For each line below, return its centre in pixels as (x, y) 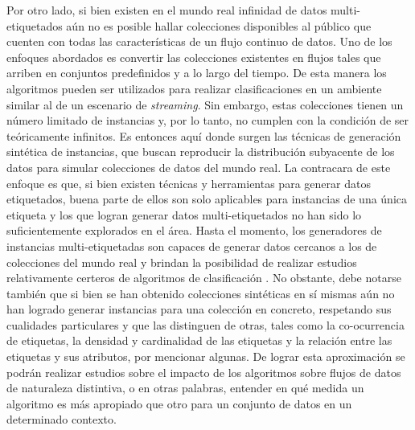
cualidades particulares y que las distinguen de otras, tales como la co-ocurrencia (205, 324)
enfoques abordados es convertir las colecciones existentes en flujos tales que (194, 57)
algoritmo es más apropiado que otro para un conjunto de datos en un (179, 403)
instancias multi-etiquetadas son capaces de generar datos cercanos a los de (192, 246)
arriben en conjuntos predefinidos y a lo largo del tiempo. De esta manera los (197, 73)
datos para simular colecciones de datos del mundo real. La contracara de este (199, 167)
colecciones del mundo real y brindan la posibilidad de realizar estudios (182, 262)
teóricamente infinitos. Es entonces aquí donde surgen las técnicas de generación (204, 135)
